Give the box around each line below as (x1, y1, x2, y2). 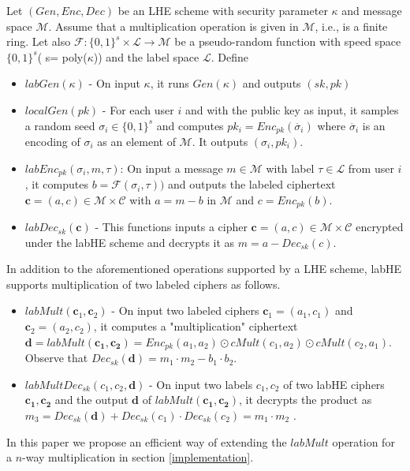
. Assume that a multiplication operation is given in (48, 17, 299, 34)
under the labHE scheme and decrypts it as (24, 234, 235, 250)
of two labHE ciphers (283, 376, 385, 392)
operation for (332, 433, 395, 450)
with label (266, 159, 315, 176)
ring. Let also (6, 33, 71, 50)
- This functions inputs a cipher (95, 219, 248, 235)
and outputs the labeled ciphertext (168, 176, 336, 193)
